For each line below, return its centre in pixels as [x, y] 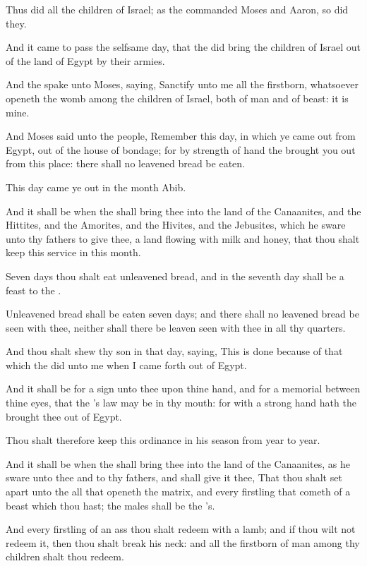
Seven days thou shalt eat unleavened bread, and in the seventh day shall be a [175, 276]
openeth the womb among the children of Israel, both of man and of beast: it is [177, 98]
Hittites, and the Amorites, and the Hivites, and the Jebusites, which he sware [176, 225]
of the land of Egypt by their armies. [85, 60]
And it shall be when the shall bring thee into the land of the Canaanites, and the [183, 211]
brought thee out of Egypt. [64, 416]
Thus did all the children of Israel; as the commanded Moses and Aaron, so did [177, 9]
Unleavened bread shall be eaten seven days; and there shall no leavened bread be [182, 314]
